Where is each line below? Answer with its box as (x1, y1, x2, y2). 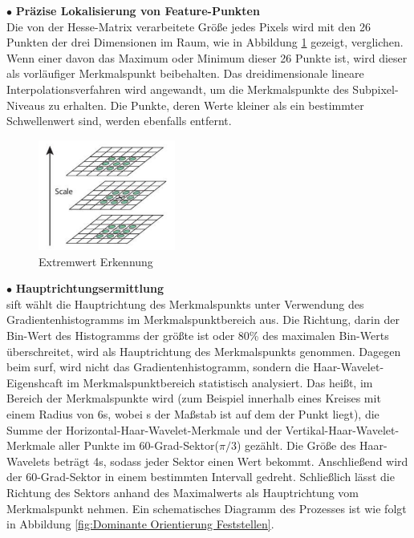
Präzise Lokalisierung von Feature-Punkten (15, 2, 260, 18)
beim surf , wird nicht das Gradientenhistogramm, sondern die (6, 358, 310, 375)
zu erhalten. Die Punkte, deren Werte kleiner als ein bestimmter (48, 96, 364, 113)
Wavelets (6, 452, 51, 469)
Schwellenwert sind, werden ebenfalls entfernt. (6, 112, 232, 129)
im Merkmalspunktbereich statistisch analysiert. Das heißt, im (67, 374, 373, 390)
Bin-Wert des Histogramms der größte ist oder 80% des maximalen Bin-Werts (6, 326, 389, 343)
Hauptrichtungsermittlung (15, 280, 164, 297)
